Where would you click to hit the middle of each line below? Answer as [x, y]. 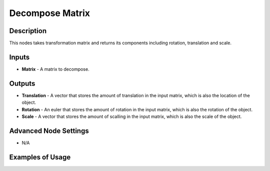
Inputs [19, 57]
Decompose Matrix [49, 13]
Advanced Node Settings [49, 131]
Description [28, 31]
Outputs [22, 83]
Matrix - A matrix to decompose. [55, 69]
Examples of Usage [40, 157]
